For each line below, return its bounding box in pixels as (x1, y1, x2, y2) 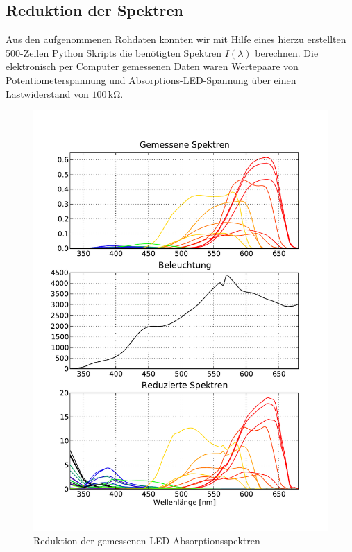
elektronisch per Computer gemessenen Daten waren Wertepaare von (6, 59, 299, 74)
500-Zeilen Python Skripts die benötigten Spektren (6, 45, 222, 60)
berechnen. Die (255, 45, 319, 60)
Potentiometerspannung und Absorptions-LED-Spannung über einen (6, 72, 296, 87)
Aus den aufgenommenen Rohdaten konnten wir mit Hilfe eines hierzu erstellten (6, 32, 346, 46)
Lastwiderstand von (6, 86, 89, 101)
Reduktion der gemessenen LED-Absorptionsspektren (33, 533, 260, 548)
